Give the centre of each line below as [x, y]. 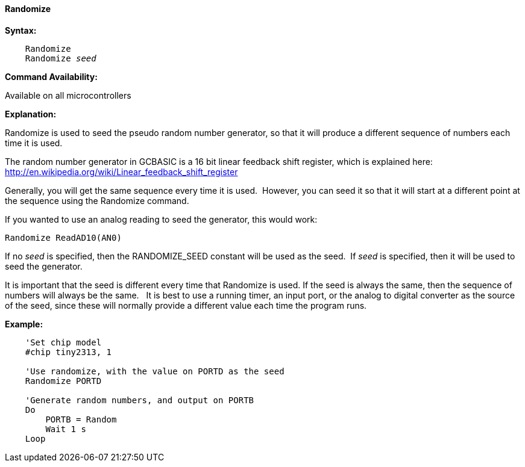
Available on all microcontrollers [68, 95]
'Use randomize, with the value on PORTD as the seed [155, 371]
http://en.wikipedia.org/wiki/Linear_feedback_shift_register [121, 172]
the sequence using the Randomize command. [97, 200]
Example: [24, 324]
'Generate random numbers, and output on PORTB [140, 400]
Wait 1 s [66, 429]
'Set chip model [63, 342]
